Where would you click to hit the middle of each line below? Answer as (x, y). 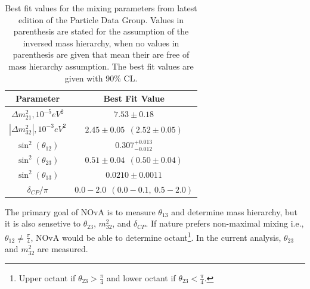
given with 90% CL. (101, 78)
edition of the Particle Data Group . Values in (101, 19)
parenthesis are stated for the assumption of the (101, 31)
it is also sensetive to (43, 223)
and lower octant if (141, 277)
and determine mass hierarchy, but (234, 211)
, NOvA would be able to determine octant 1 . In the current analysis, (156, 236)
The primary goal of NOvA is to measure (80, 211)
